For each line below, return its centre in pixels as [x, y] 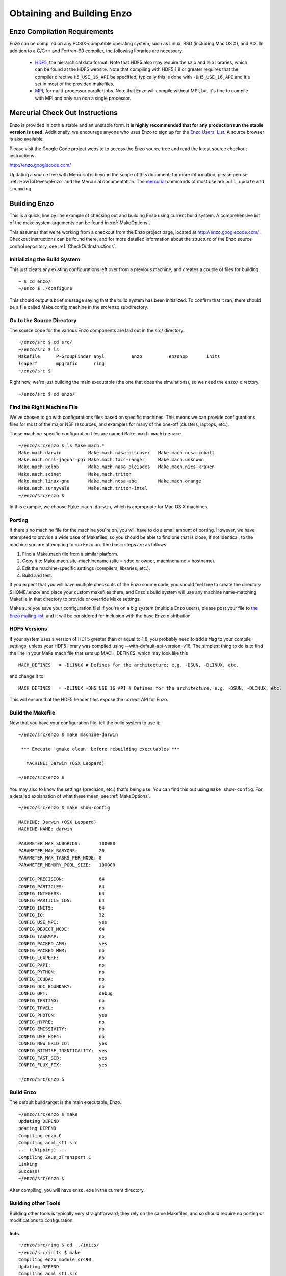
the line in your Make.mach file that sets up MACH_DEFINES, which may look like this [99, 653]
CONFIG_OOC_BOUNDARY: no [61, 987]
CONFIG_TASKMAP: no [61, 936]
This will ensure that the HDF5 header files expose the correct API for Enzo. [89, 700]
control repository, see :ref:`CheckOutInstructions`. [63, 246]
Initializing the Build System [45, 259]
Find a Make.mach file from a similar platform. [70, 554]
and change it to [27, 676]
